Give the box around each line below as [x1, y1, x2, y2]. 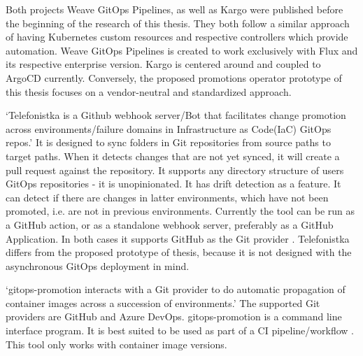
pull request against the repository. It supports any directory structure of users [6, 162, 344, 177]
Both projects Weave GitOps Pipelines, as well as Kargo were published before [6, 2, 343, 16]
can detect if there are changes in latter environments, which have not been [6, 190, 329, 204]
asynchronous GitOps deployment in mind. [6, 258, 190, 273]
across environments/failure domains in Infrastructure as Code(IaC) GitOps [6, 121, 332, 136]
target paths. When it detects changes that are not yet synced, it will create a [6, 148, 340, 163]
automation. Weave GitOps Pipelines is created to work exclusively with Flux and [6, 43, 358, 57]
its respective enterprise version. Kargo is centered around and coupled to [6, 57, 321, 71]
